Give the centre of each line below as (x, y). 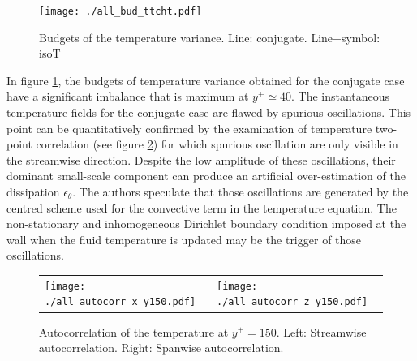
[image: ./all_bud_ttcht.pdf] (120, 11)
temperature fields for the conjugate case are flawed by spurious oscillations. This (209, 112)
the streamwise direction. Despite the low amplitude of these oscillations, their (201, 159)
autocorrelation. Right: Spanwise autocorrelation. (161, 348)
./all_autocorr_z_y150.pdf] (292, 302)
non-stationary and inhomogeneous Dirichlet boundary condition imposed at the (206, 223)
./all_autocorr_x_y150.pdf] (120, 302)
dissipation (33, 191)
